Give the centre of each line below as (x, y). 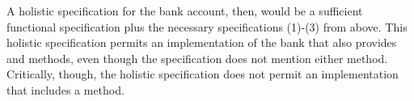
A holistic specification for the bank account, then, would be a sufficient (185, 11)
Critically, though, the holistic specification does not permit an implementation (203, 74)
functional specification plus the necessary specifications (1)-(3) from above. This (207, 26)
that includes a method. (65, 89)
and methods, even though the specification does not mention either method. (197, 58)
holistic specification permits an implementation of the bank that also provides (202, 42)
